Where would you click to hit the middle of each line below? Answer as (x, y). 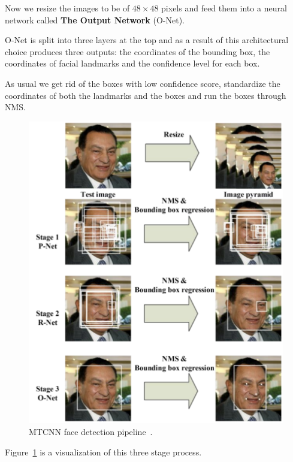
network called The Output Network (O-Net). (95, 19)
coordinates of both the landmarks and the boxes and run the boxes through (146, 95)
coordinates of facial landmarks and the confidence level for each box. (132, 63)
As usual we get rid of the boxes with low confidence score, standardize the (143, 83)
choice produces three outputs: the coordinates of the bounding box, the (138, 51)
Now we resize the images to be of (67, 8)
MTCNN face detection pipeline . (91, 432)
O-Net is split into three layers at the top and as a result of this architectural (147, 40)
